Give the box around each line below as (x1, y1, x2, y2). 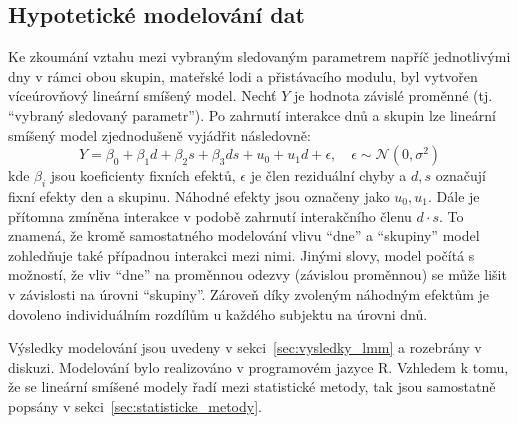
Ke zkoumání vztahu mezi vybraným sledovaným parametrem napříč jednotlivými (8, 46, 511, 67)
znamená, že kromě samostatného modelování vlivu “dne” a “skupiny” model (8, 225, 480, 246)
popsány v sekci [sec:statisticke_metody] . (8, 395, 262, 416)
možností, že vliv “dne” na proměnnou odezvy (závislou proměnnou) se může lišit (8, 264, 507, 285)
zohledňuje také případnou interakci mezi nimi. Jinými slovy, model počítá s (8, 244, 475, 265)
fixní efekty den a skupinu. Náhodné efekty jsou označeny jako (8, 185, 390, 206)
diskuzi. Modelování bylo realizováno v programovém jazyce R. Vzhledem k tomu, (8, 356, 509, 377)
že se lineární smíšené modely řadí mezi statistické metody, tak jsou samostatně (8, 376, 496, 397)
